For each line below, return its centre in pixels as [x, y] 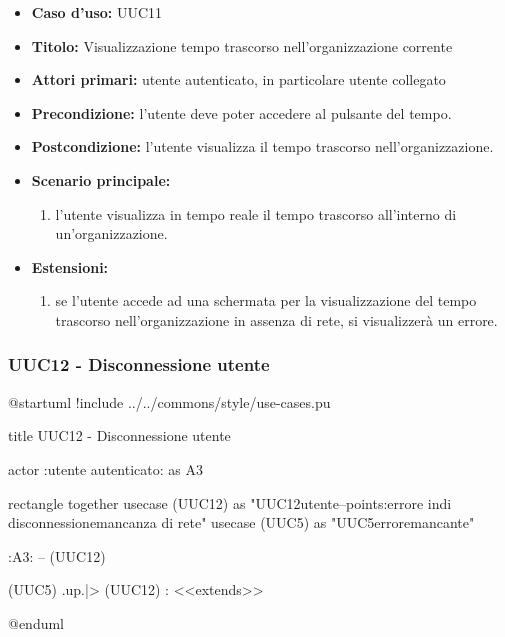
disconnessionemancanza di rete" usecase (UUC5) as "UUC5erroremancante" [241, 522]
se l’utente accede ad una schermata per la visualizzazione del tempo [266, 300]
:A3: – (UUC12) [57, 555]
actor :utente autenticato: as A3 [105, 468]
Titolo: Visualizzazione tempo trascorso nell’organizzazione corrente [242, 45]
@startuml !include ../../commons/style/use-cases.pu [169, 401]
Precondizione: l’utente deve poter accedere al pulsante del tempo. [241, 112]
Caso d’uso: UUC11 [97, 12]
